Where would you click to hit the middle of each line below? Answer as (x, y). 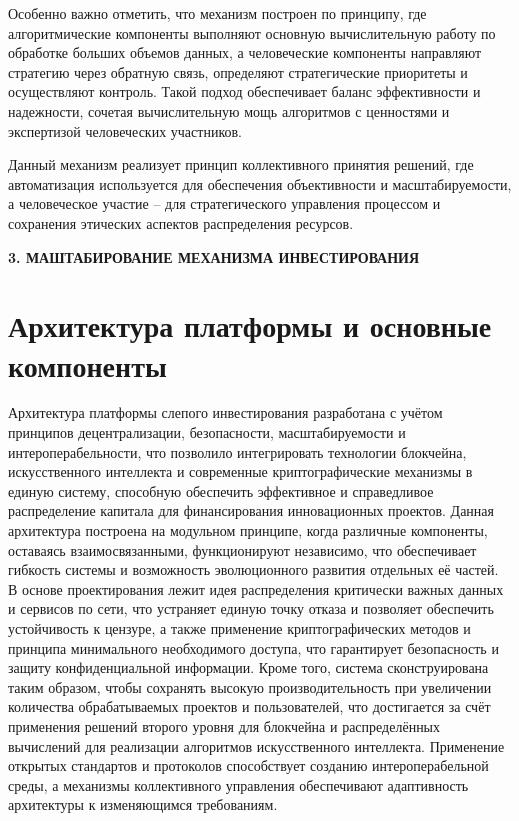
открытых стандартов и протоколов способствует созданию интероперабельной (248, 765)
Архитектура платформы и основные (250, 325)
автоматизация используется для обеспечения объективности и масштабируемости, (260, 183)
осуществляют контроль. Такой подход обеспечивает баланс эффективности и (244, 91)
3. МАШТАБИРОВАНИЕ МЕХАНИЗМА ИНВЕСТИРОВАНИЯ (214, 256)
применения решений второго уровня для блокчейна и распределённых (224, 725)
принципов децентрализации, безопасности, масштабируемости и (207, 432)
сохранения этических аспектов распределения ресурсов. (181, 222)
